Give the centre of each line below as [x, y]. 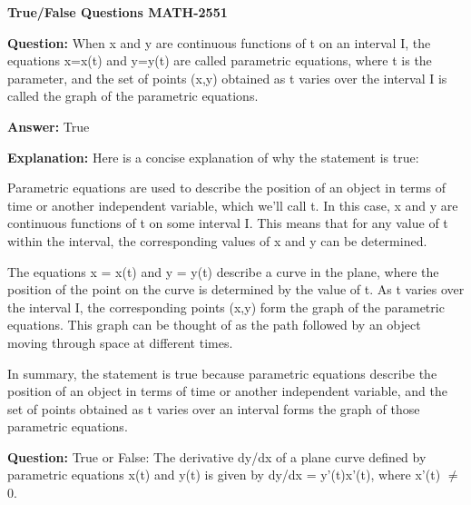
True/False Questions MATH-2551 [118, 12]
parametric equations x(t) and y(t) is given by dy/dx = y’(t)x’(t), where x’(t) [224, 475]
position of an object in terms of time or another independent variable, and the [227, 391]
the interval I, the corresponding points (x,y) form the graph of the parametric [226, 307]
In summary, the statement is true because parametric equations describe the [222, 373]
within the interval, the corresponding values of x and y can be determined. [217, 240]
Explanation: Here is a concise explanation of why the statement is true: [213, 157]
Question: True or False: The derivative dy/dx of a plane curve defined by [217, 456]
